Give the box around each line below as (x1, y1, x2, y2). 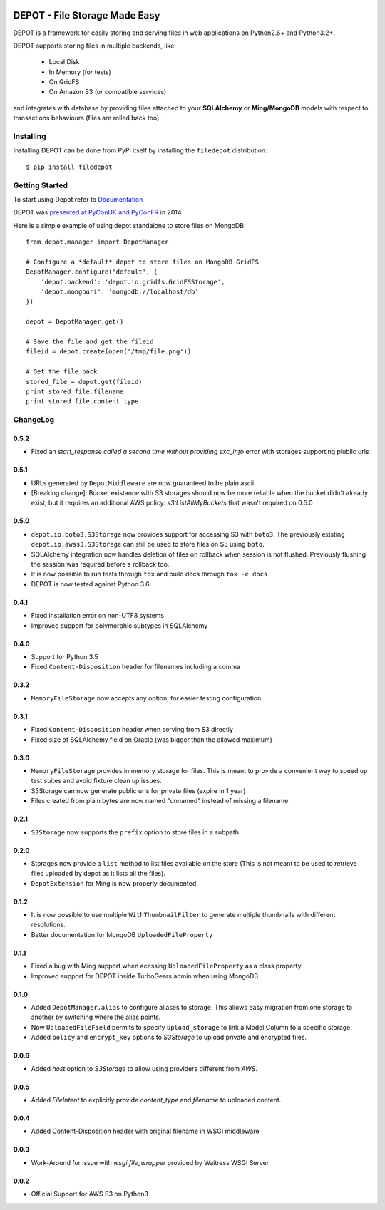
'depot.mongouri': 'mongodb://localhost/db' (40, 288, 199, 296)
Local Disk (48, 58, 80, 66)
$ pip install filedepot (26, 162, 113, 171)
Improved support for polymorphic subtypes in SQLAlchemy (31, 621, 208, 630)
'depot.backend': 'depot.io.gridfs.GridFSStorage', (40, 278, 225, 286)
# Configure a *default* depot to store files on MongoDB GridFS (26, 257, 260, 266)
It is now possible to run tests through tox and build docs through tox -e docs (31, 570, 268, 579)
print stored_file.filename (26, 387, 124, 395)
